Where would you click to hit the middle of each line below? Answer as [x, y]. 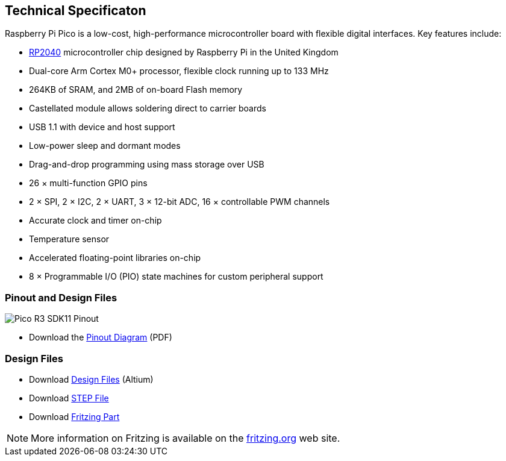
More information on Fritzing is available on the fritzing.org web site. [186, 438]
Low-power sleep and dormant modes [105, 146]
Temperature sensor [69, 239]
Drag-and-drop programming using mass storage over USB [147, 165]
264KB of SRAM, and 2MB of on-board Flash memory [136, 90]
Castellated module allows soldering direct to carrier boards [148, 108]
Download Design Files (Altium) [91, 379]
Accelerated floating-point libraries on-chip [115, 258]
